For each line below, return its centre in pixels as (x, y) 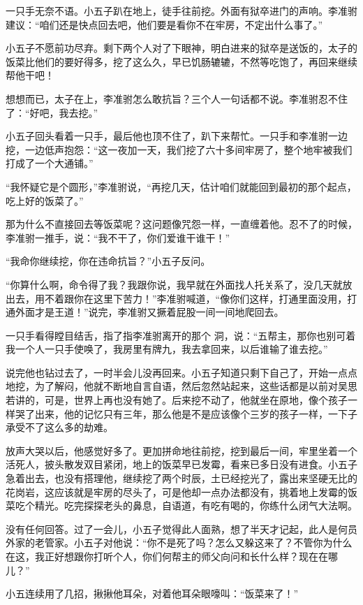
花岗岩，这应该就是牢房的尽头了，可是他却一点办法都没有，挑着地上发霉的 (177, 491)
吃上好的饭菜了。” (45, 200)
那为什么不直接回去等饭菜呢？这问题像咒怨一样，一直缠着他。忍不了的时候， (181, 224)
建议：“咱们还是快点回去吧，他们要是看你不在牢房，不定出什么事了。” (164, 24)
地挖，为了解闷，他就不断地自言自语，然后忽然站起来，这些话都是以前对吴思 (181, 386)
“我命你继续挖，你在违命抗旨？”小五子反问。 (108, 261)
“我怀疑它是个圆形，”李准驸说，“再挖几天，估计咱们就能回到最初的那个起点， (181, 186)
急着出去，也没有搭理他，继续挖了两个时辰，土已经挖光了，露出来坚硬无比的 (181, 478)
